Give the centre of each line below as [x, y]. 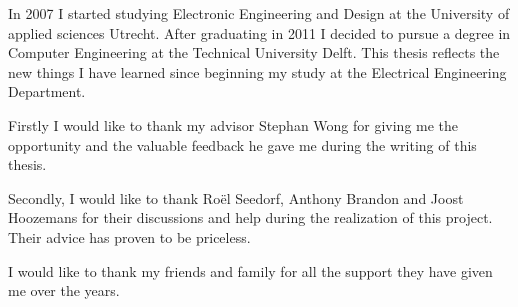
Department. [47, 91]
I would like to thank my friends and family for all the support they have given [250, 270]
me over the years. [64, 290]
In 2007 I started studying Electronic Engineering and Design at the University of [259, 13]
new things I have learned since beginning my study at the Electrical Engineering [257, 71]
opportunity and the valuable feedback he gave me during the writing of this [242, 144]
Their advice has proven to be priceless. [129, 236]
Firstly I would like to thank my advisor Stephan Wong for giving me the [233, 124]
